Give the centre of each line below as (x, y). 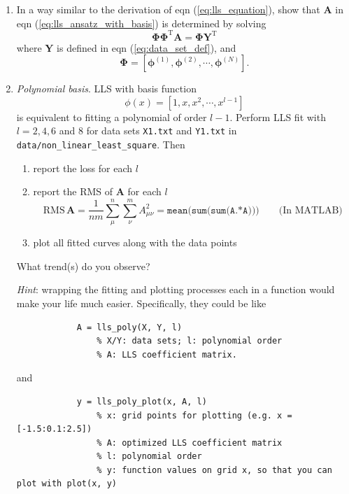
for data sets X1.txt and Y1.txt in (162, 130)
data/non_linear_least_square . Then (101, 144)
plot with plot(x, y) (66, 484)
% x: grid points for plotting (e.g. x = (194, 415)
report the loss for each (83, 168)
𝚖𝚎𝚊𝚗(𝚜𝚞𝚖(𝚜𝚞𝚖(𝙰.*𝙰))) (213, 210)
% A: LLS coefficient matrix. (167, 354)
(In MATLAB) (311, 210)
